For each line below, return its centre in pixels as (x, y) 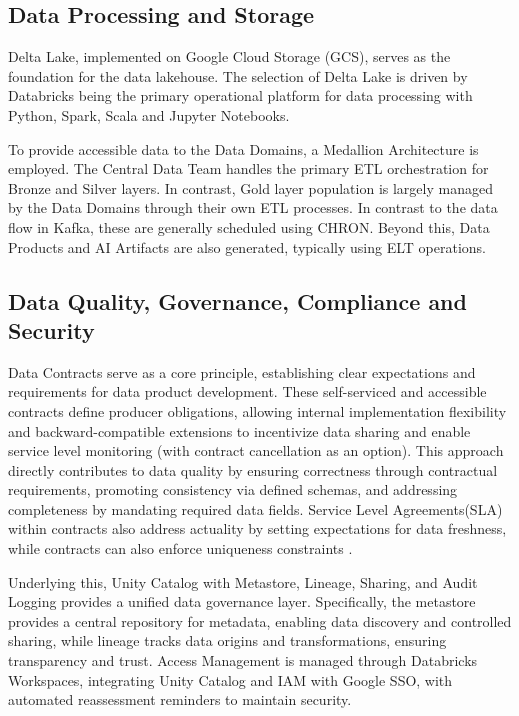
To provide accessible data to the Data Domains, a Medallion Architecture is (243, 148)
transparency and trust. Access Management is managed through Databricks (243, 660)
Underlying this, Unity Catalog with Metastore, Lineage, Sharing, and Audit (243, 581)
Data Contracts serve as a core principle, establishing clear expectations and (242, 371)
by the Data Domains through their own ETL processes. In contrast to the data (253, 207)
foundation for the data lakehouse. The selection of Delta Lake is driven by (238, 75)
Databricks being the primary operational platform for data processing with (240, 95)
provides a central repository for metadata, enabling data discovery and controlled (260, 620)
